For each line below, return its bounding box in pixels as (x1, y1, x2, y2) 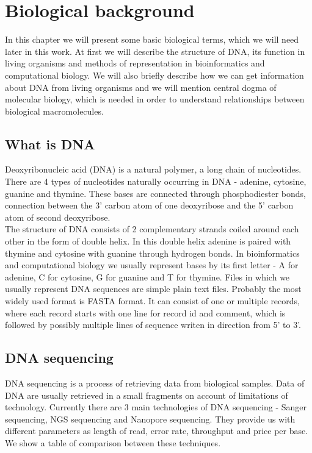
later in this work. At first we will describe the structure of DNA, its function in (5, 45, 305, 57)
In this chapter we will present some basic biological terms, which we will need (5, 33, 299, 46)
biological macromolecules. (5, 104, 104, 117)
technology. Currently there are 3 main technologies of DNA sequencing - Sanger (5, 401, 307, 413)
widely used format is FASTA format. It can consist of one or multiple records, (5, 294, 300, 307)
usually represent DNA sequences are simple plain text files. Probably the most (5, 282, 302, 295)
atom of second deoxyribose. (5, 210, 111, 223)
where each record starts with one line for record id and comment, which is (5, 306, 286, 319)
